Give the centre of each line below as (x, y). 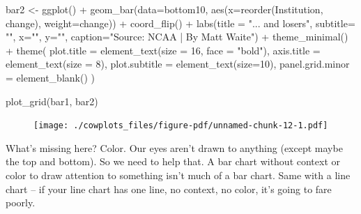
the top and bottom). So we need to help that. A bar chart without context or (173, 161)
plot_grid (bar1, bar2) (52, 101)
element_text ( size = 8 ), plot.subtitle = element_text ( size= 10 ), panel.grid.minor (178, 64)
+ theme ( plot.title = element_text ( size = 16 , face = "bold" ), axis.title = (163, 50)
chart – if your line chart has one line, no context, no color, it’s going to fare (169, 189)
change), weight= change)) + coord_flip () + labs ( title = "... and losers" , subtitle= (180, 23)
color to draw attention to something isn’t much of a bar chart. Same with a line (178, 175)
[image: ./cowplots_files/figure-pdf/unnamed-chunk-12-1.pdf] (181, 126)
